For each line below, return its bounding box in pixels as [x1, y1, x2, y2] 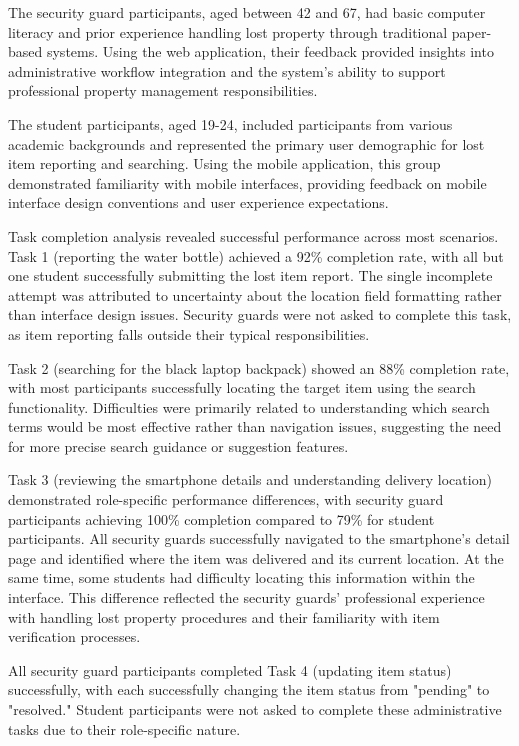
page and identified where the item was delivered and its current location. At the [8, 547, 504, 568]
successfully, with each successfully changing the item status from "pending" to [8, 679, 490, 700]
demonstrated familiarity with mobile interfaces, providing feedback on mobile [8, 172, 487, 193]
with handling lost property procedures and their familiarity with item [8, 606, 440, 627]
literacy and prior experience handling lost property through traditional [8, 21, 448, 42]
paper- [451, 21, 492, 42]
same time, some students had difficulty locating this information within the [8, 567, 475, 588]
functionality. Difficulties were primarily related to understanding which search [8, 396, 490, 417]
